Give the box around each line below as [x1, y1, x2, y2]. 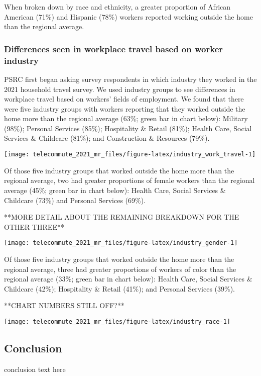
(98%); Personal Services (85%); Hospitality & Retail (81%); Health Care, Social [4, 123, 252, 133]
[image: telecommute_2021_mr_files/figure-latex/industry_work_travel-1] [4, 151, 256, 158]
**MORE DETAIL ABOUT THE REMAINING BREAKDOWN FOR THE [4, 212, 239, 222]
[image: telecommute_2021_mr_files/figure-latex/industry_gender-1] [4, 239, 238, 247]
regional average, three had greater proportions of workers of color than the [4, 263, 236, 274]
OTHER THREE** [4, 221, 64, 232]
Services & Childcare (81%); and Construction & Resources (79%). [4, 133, 210, 143]
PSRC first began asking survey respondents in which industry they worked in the [4, 73, 257, 84]
